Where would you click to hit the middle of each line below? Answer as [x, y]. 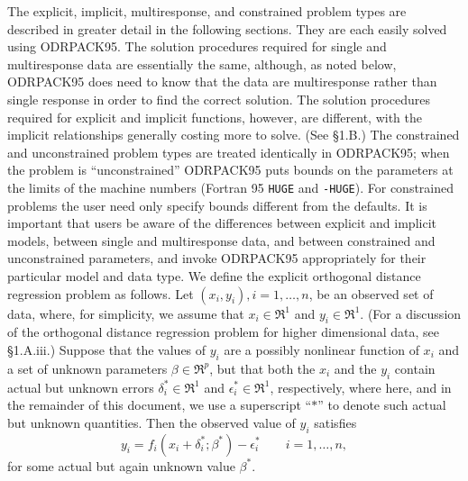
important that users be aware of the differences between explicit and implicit [222, 223]
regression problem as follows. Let [101, 293]
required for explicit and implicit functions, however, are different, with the [215, 117]
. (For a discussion [411, 313]
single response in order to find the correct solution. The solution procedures [219, 99]
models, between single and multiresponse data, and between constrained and [221, 240]
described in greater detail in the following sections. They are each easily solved [227, 28]
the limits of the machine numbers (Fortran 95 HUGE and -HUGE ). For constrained [231, 187]
